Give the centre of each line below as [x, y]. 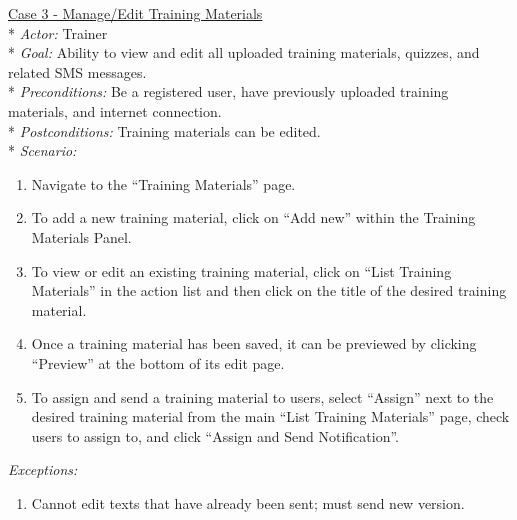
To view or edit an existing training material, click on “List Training [241, 270]
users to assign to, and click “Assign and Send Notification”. [215, 435]
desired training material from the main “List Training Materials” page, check [270, 416]
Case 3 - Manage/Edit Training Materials [135, 13]
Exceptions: [43, 469]
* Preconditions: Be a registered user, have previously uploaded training [228, 91]
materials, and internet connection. [115, 110]
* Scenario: [42, 150]
